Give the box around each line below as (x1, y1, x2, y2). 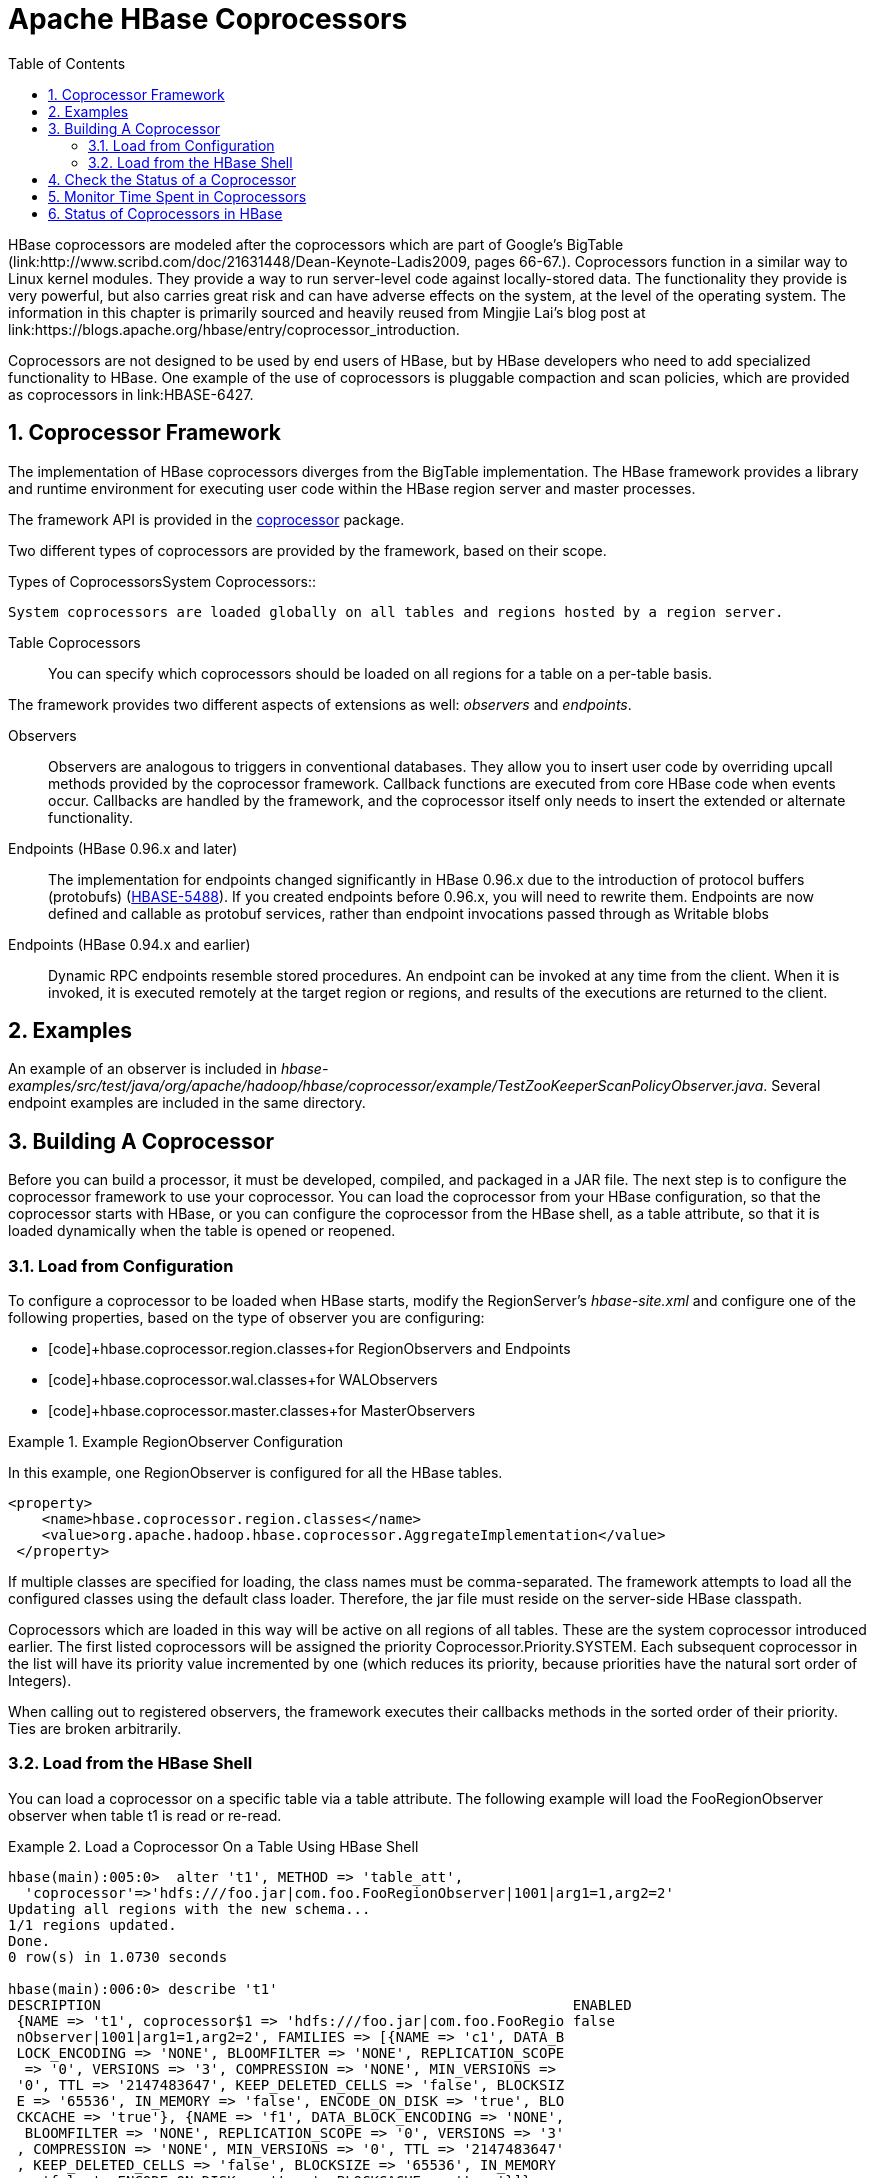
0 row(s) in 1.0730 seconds (8, 1948, 228, 1965)
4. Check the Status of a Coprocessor (48, 170, 297, 188)
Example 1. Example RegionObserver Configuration (8, 1433, 344, 1451)
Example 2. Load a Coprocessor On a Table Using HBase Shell (8, 1837, 419, 1855)
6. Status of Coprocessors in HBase (48, 204, 283, 222)
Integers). (8, 1672, 72, 1690)
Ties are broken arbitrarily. (8, 1720, 182, 1738)
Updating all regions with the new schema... (8, 1900, 371, 1917)
